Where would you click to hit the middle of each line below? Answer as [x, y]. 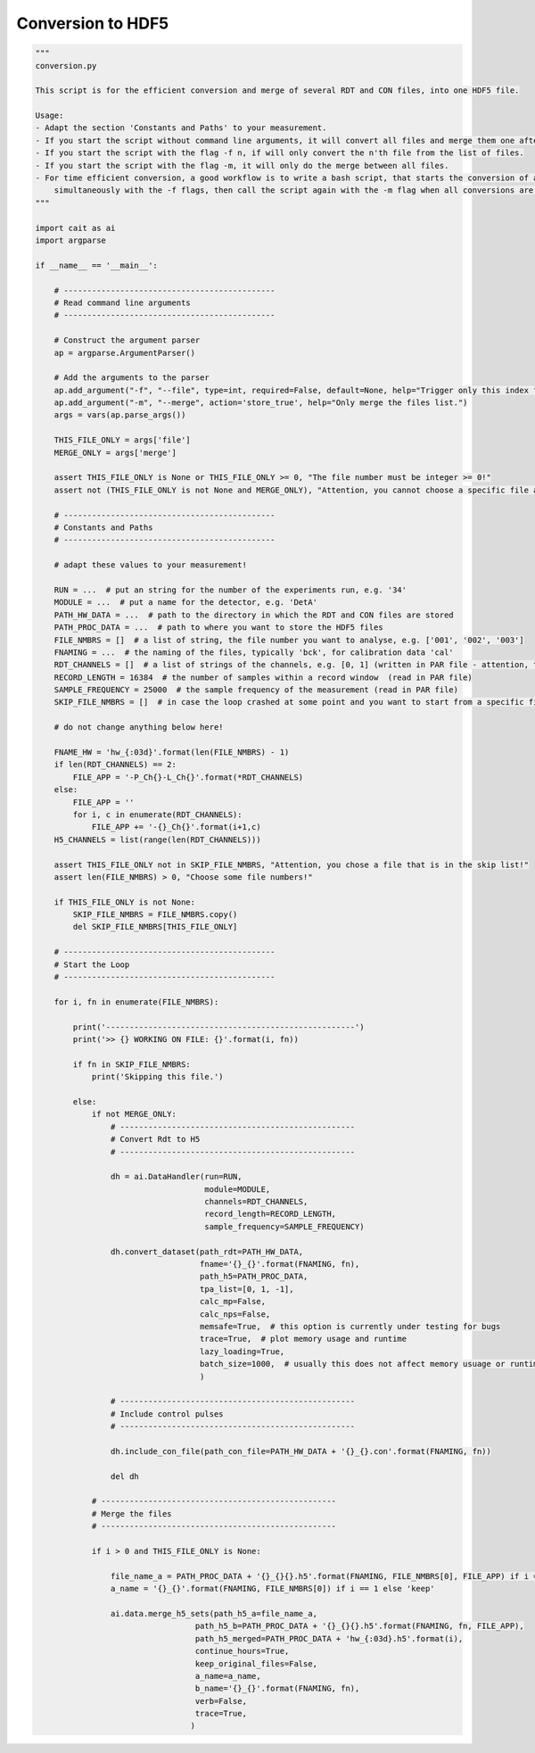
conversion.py [66, 66]
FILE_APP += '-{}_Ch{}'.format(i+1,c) [177, 827]
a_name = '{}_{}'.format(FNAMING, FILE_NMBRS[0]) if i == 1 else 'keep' [273, 1589]
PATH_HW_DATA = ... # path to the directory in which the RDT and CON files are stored [254, 615]
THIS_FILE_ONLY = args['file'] [122, 440]
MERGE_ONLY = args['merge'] [115, 452]
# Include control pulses [167, 1414]
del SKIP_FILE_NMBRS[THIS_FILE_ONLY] [155, 927]
